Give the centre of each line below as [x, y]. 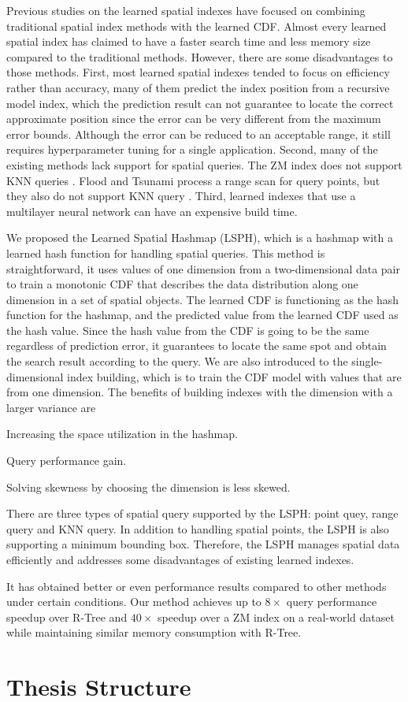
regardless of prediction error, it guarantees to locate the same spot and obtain [197, 345]
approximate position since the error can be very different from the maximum [194, 119]
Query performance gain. [67, 461]
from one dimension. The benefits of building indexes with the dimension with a [200, 392]
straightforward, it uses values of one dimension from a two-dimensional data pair [203, 268]
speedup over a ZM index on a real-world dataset [276, 617]
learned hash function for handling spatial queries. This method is [166, 253]
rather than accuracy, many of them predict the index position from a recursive [198, 87]
